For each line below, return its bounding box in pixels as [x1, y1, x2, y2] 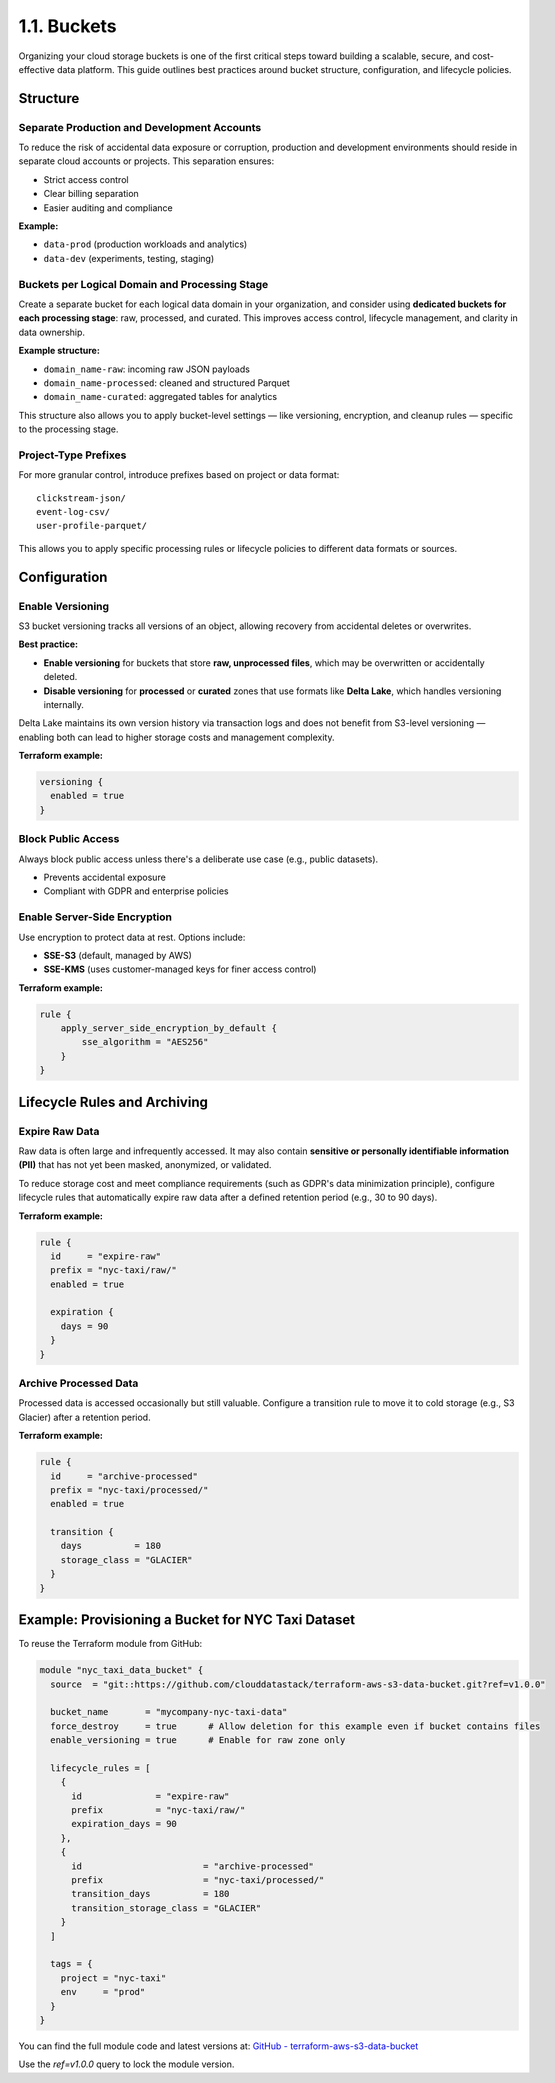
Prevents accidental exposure [43, 871, 167, 883]
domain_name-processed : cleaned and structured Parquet [43, 376, 290, 389]
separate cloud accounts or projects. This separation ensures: [18, 155, 275, 167]
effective [18, 63, 55, 75]
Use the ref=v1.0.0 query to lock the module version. [18, 2058, 235, 2070]
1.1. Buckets [18, 15, 117, 37]
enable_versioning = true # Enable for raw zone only [50, 1735, 346, 1746]
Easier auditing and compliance [43, 201, 174, 214]
